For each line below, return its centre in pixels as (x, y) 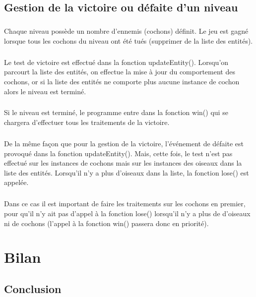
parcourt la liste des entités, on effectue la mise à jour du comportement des (120, 72)
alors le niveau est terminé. (45, 91)
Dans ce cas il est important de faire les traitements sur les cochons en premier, (125, 204)
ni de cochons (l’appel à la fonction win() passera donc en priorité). (106, 223)
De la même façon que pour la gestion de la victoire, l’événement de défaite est (124, 144)
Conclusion (33, 288)
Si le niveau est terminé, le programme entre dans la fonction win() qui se (116, 112)
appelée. (16, 182)
